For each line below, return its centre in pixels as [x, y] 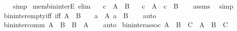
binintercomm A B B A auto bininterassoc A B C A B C [116, 25]
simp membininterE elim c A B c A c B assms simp [123, 6]
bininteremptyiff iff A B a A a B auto [80, 15]
